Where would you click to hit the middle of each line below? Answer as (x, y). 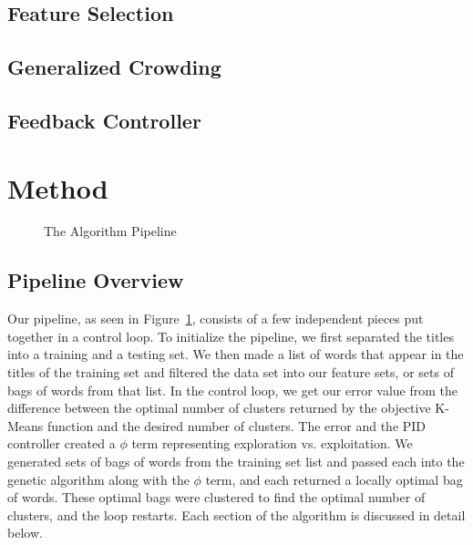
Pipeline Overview (96, 280)
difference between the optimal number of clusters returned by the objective (219, 408)
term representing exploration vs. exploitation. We (272, 443)
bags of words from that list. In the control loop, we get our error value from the (233, 390)
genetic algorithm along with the (98, 479)
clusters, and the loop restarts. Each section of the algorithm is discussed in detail (236, 514)
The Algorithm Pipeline (110, 231)
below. (25, 533)
